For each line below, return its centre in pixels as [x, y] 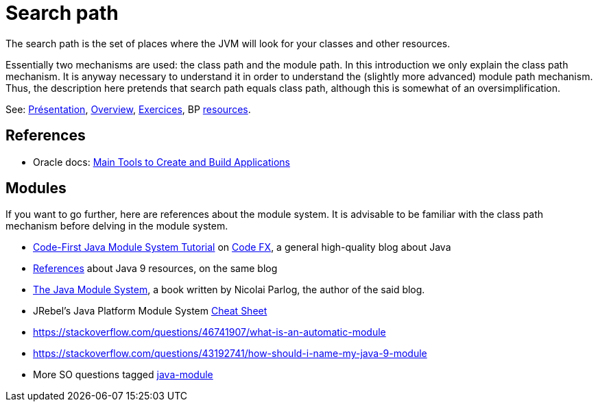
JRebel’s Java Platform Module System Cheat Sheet [150, 311]
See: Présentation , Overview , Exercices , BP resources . [128, 109]
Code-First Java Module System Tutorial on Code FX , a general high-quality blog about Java [242, 247]
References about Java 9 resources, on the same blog [155, 269]
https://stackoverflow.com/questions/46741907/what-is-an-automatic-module [210, 332]
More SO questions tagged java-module [123, 375]
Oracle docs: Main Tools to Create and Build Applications [162, 162]
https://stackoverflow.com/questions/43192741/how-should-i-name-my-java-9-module [230, 354]
